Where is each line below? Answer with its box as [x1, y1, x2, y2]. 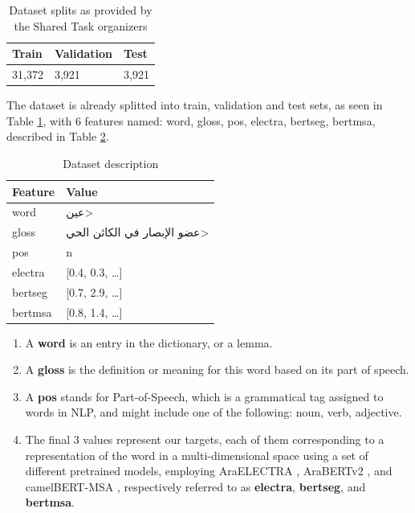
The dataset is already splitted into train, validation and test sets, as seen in [6, 96, 383, 113]
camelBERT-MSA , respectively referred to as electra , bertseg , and [25, 478, 366, 495]
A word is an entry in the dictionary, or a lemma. [25, 334, 273, 351]
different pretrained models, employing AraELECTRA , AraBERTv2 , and [25, 462, 393, 479]
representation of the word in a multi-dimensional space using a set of [25, 446, 368, 463]
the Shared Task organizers [14, 17, 148, 34]
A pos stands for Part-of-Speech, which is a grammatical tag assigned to [25, 388, 384, 404]
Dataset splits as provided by [9, 2, 153, 18]
